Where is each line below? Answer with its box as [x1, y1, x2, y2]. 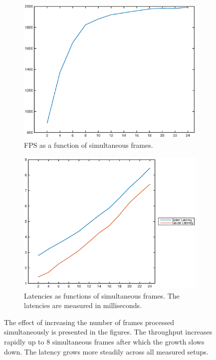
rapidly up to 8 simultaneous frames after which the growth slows [4, 336, 205, 347]
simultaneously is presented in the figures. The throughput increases [4, 327, 213, 337]
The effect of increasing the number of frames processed [4, 317, 175, 327]
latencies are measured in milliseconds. [24, 300, 142, 311]
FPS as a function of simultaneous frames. [24, 140, 153, 150]
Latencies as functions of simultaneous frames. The [24, 290, 180, 301]
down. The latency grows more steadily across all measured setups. [4, 346, 209, 357]
